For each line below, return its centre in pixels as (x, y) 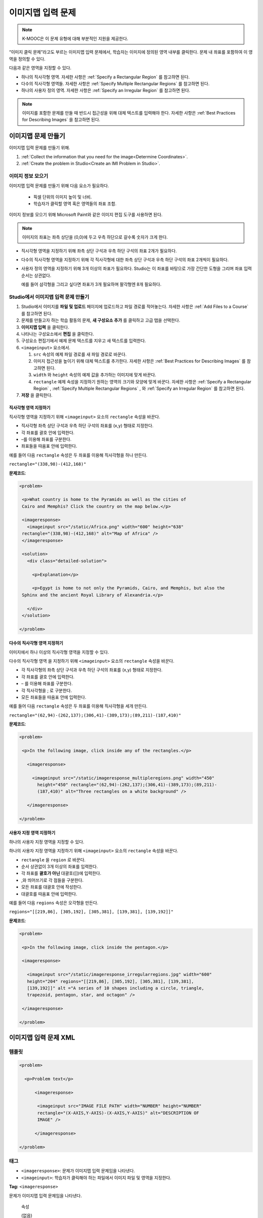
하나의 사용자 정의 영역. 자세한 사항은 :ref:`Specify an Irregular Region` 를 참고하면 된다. (106, 91)
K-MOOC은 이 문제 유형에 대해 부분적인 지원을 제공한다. (75, 38)
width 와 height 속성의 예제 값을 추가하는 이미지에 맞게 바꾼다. (95, 375)
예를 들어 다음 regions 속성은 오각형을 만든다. (54, 903)
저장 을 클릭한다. (37, 395)
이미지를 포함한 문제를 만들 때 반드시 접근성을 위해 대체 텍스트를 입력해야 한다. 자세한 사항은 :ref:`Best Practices (129, 113)
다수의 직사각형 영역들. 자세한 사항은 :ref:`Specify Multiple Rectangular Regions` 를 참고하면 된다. (115, 83)
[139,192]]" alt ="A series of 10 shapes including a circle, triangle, (116, 988)
